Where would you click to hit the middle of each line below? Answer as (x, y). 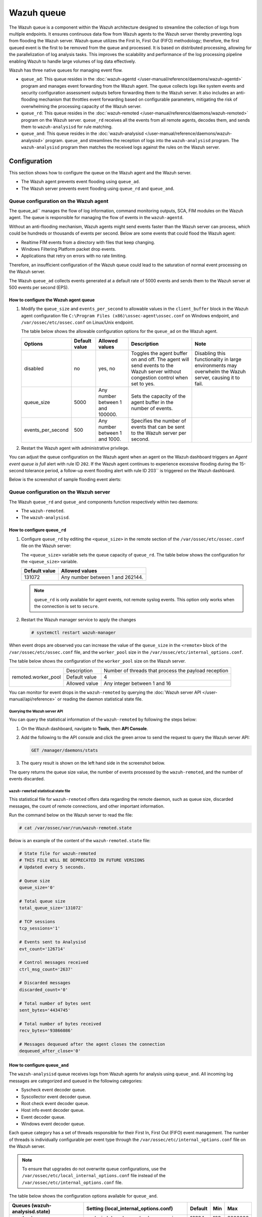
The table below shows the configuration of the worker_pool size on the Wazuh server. (98, 661)
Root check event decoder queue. (55, 1103)
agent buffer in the (152, 402)
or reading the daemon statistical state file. (100, 699)
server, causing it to (217, 377)
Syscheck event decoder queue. (54, 1090)
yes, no (107, 369)
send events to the (152, 365)
